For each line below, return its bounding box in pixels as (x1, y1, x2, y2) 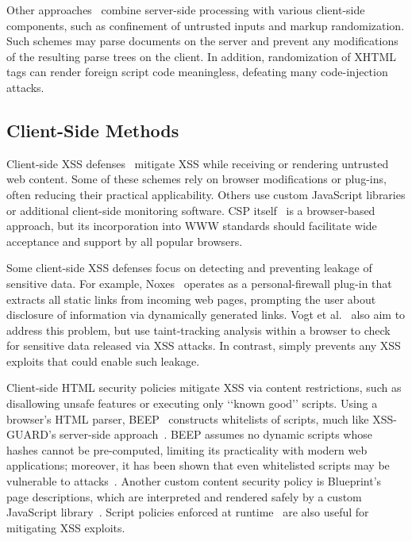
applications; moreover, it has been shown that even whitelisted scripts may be (6, 457, 390, 474)
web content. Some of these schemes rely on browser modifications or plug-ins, (6, 171, 387, 187)
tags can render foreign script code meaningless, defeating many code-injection (6, 63, 388, 80)
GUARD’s (6, 426, 56, 443)
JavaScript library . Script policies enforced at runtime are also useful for (6, 504, 369, 520)
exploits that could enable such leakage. (6, 352, 200, 369)
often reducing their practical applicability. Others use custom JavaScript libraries (6, 186, 406, 202)
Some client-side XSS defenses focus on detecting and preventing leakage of (6, 259, 372, 276)
